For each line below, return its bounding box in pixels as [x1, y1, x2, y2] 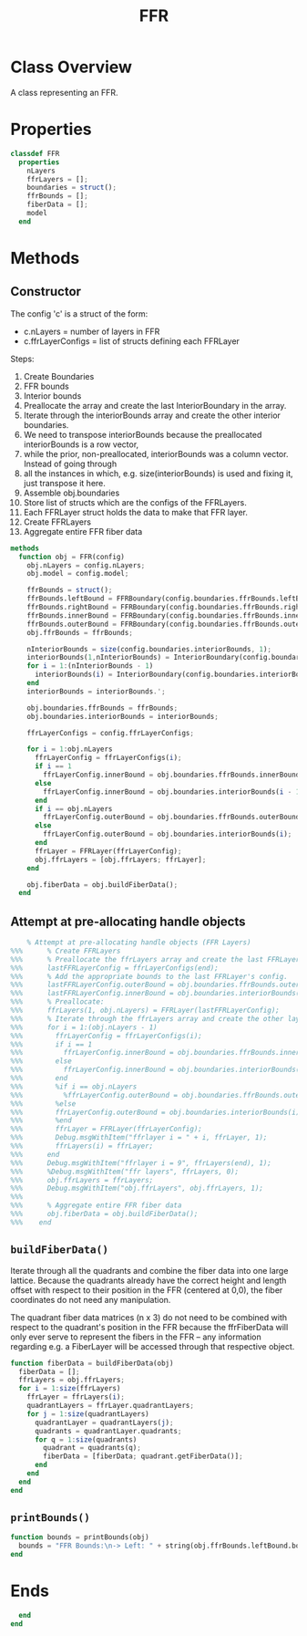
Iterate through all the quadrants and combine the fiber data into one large [10, 1265, 289, 1276]
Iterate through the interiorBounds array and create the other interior [23, 410, 281, 421]
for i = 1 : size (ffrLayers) [18, 1384, 121, 1393]
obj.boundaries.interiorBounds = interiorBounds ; [26, 712, 220, 721]
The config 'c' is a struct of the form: [10, 307, 148, 319]
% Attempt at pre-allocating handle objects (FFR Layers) [26, 938, 251, 947]
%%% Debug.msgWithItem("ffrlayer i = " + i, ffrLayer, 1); [10, 1133, 268, 1142]
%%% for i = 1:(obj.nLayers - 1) [10, 1023, 158, 1032]
